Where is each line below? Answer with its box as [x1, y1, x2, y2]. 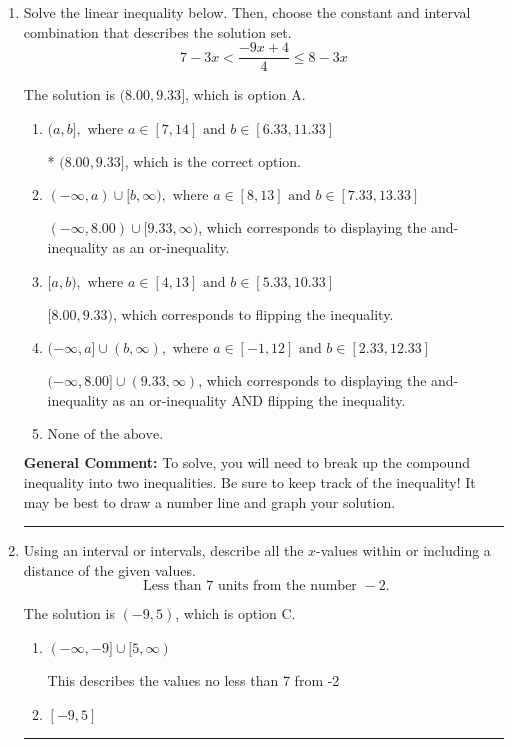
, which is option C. [175, 603, 296, 624]
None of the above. [47, 428, 164, 443]
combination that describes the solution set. [23, 21, 292, 42]
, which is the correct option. [124, 150, 301, 171]
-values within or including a [316, 540, 491, 561]
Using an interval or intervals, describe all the [23, 540, 304, 561]
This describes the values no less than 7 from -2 [47, 669, 340, 690]
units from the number [217, 579, 357, 594]
